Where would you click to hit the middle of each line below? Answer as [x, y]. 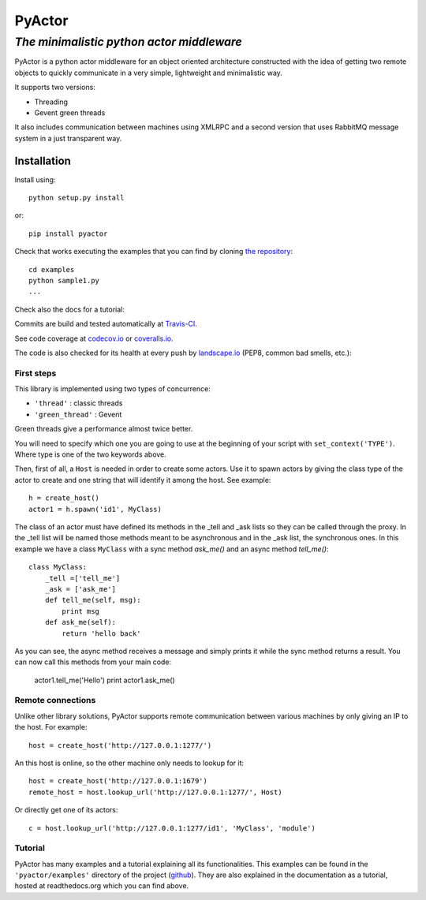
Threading [51, 102]
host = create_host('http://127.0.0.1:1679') [118, 781]
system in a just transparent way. [68, 138]
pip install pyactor [68, 233]
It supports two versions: [55, 88]
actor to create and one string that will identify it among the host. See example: [143, 480]
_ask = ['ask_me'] [80, 589]
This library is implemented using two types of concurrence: [112, 389]
